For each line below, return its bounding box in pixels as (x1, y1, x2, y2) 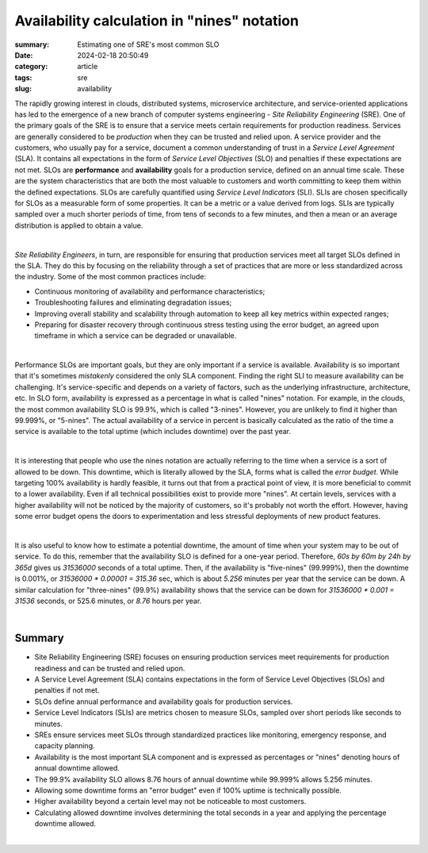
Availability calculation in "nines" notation (14, 12, 299, 29)
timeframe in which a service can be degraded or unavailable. (34, 331, 237, 340)
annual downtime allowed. (34, 763, 120, 773)
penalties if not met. (34, 686, 100, 695)
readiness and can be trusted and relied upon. (34, 663, 185, 673)
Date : (14, 50, 33, 60)
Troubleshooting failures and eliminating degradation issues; (34, 298, 232, 307)
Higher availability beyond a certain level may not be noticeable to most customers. (34, 797, 307, 806)
